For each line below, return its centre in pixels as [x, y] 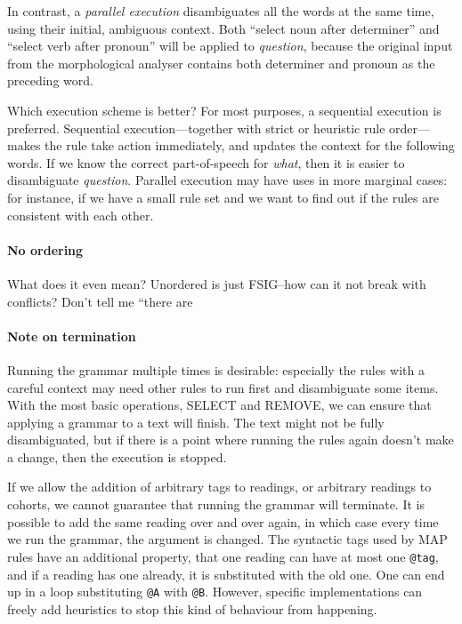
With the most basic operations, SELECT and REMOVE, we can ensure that [219, 405]
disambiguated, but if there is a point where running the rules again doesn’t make [231, 440]
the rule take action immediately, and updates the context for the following [250, 145]
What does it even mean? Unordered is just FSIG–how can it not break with [217, 283]
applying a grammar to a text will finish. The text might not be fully [196, 422]
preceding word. [50, 80]
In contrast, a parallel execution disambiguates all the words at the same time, [221, 11]
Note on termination [72, 336]
